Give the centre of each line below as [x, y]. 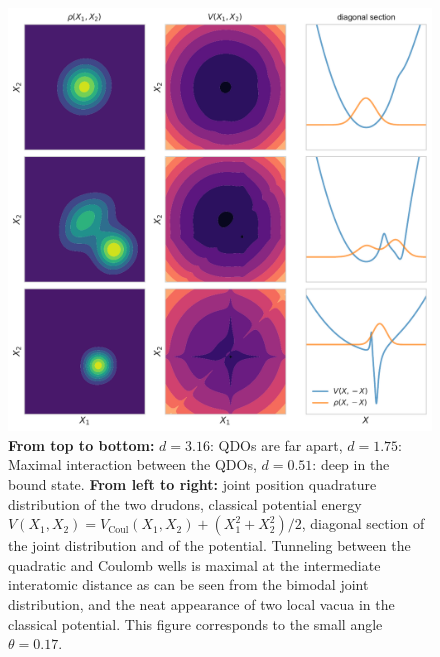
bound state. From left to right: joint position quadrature [192, 483]
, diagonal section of [363, 523]
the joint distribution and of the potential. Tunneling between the [209, 545]
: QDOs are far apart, [276, 444]
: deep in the [351, 464]
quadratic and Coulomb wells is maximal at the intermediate [194, 564]
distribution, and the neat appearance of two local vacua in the [201, 603]
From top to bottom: [81, 444]
